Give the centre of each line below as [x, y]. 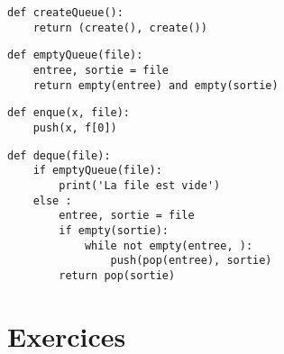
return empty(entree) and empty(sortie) [156, 85]
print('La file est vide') [140, 185]
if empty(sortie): [114, 230]
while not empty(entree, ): [169, 245]
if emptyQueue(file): [97, 171]
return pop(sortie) [117, 275]
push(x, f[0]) [75, 127]
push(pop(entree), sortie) [191, 261]
